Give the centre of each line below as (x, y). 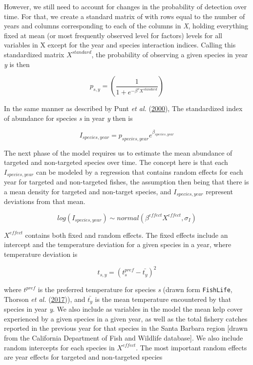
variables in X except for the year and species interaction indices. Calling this (120, 45)
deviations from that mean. (45, 201)
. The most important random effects (191, 347)
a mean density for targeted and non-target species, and (88, 191)
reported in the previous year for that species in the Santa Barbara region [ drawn (126, 328)
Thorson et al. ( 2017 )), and (45, 299)
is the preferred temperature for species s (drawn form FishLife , (135, 289)
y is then (17, 64)
